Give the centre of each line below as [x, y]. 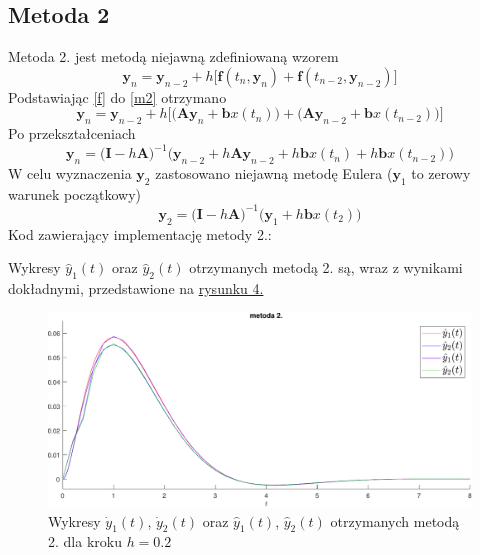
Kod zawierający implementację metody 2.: [140, 233]
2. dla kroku [85, 541]
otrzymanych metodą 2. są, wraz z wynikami [326, 267]
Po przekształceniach [72, 133]
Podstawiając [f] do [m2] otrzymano [117, 96]
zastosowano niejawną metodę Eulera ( [274, 173]
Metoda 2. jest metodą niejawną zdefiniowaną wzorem [173, 56]
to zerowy [441, 173]
